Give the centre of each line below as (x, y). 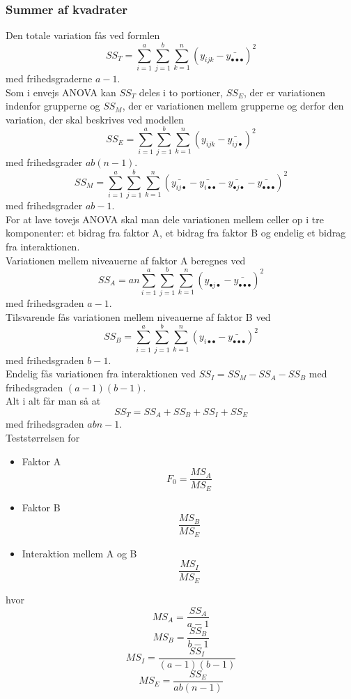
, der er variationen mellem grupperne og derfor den (233, 106)
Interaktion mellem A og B (79, 553)
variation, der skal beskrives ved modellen (95, 119)
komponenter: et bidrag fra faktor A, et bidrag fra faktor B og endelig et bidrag (176, 233)
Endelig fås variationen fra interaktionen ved (101, 374)
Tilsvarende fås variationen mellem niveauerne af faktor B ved (138, 316)
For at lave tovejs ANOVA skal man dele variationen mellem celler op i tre (165, 219)
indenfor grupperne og (53, 106)
